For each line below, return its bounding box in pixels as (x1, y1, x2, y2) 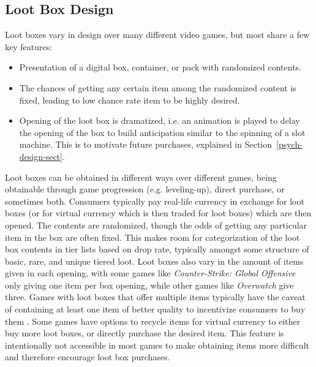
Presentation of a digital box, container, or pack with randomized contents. (19, 61, 301, 74)
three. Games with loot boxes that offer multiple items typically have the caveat (5, 290, 306, 303)
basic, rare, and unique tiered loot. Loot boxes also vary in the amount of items (5, 254, 304, 267)
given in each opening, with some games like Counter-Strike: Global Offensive (5, 267, 296, 279)
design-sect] (19, 149, 62, 162)
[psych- (276, 138, 303, 151)
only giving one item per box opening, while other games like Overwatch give (5, 278, 294, 291)
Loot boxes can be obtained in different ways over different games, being (5, 170, 277, 183)
